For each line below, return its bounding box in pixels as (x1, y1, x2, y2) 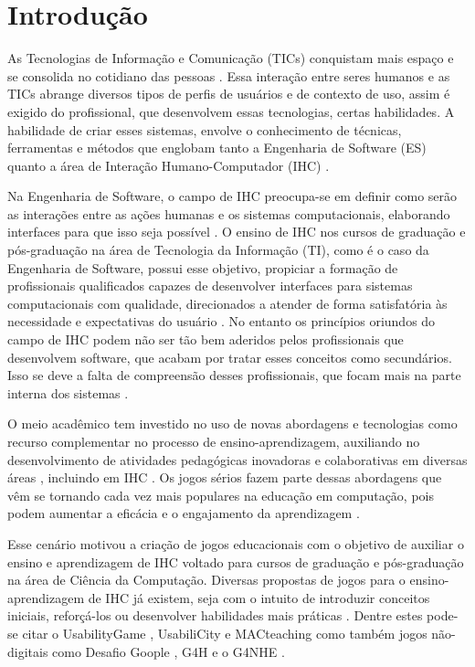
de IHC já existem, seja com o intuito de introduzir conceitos (88, 588, 430, 607)
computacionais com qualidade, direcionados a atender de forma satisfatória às (7, 293, 448, 312)
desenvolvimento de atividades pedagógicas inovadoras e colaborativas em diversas (7, 450, 468, 469)
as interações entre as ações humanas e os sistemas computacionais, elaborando (7, 204, 450, 223)
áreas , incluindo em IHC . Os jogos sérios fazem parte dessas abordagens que (7, 468, 442, 487)
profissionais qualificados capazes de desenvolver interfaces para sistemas (7, 276, 413, 295)
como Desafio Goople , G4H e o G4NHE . (52, 641, 285, 661)
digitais (7, 641, 48, 661)
